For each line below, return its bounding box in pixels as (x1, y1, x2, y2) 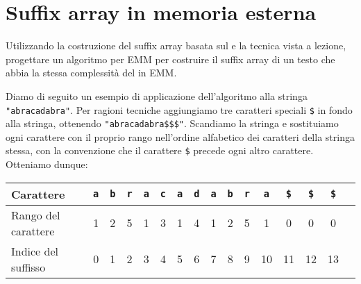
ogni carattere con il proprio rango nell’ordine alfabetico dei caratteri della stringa (6, 129, 355, 144)
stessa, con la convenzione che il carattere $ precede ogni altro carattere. (6, 143, 314, 158)
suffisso (11, 258, 46, 275)
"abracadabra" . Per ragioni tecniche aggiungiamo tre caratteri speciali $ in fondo (6, 102, 353, 117)
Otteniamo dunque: (6, 157, 88, 172)
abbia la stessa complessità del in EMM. (6, 65, 177, 80)
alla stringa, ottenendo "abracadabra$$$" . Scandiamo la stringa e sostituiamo (6, 116, 339, 131)
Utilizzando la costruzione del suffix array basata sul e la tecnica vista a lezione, (6, 38, 346, 53)
